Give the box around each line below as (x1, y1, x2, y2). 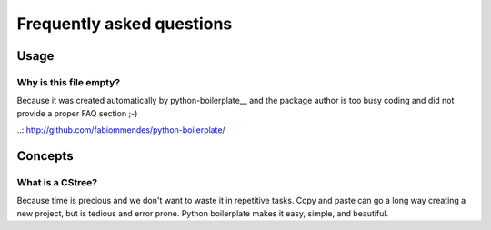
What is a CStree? (16, 175, 98, 188)
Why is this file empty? (16, 75, 121, 88)
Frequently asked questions (16, 14, 233, 34)
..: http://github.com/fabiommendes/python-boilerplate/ (16, 125, 226, 135)
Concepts (16, 148, 74, 164)
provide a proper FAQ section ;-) (16, 107, 138, 118)
